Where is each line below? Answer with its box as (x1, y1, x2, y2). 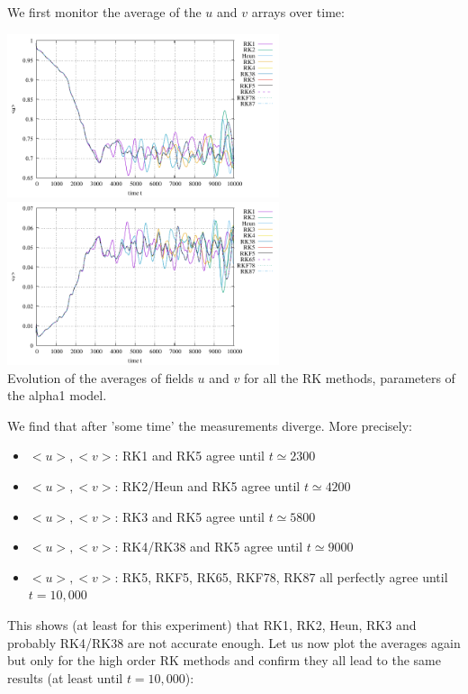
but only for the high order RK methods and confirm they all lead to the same (7, 651, 441, 670)
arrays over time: (251, 3, 345, 21)
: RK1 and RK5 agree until (114, 446, 265, 465)
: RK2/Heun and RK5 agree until (114, 476, 301, 495)
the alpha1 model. (7, 386, 107, 405)
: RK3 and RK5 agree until (114, 507, 265, 525)
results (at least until (7, 668, 123, 687)
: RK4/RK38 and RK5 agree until (114, 537, 303, 556)
